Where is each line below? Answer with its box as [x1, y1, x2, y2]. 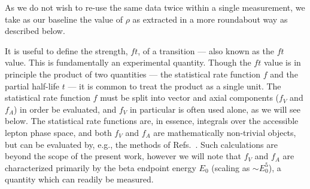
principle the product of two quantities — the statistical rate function [5, 67, 260, 80]
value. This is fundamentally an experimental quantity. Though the [5, 56, 251, 69]
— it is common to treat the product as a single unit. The [68, 79, 281, 92]
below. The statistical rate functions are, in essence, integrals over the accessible [5, 114, 299, 127]
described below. [5, 24, 65, 37]
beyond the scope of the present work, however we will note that [5, 150, 241, 162]
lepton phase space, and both [5, 126, 112, 138]
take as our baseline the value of [5, 13, 123, 25]
